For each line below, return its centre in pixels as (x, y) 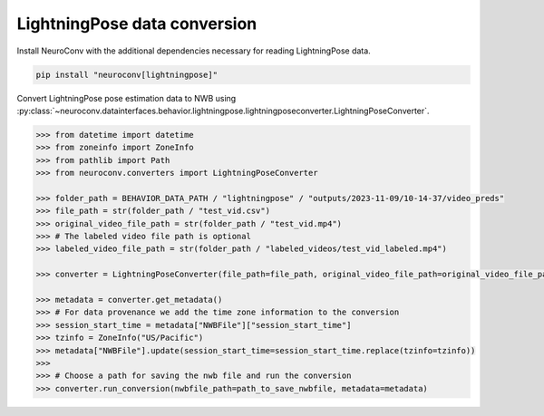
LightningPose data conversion (137, 24)
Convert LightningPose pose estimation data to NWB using (126, 98)
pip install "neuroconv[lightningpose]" (126, 74)
